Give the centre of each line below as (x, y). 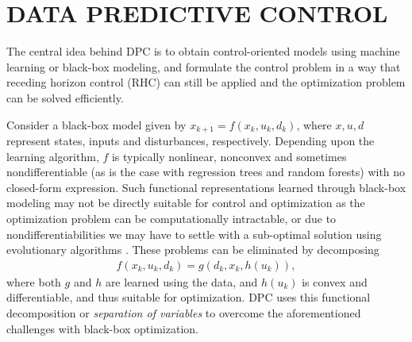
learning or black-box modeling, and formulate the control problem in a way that (204, 66)
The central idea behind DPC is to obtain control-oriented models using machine (203, 51)
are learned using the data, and (181, 281)
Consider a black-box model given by (96, 124)
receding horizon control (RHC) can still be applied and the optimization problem (206, 82)
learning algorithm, (53, 156)
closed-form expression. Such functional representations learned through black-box (206, 187)
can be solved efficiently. (65, 97)
